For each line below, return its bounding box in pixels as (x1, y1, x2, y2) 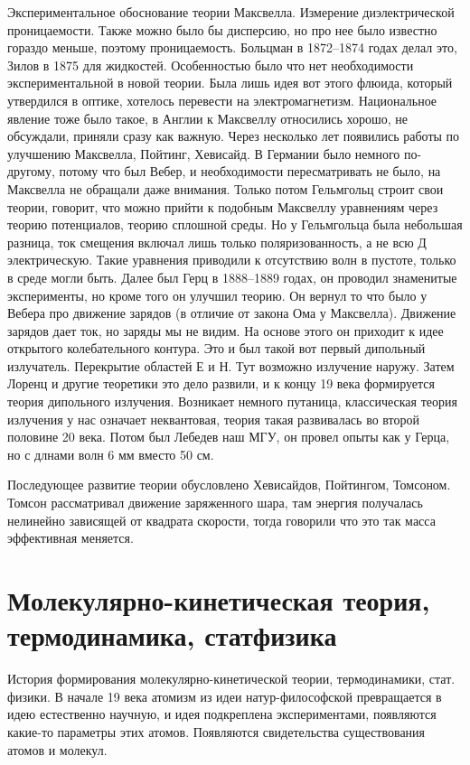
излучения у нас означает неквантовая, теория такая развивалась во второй (7, 409, 419, 428)
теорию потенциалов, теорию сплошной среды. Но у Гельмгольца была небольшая (7, 215, 463, 234)
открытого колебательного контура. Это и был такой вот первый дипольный (7, 339, 426, 358)
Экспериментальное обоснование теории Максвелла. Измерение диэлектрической (7, 3, 455, 21)
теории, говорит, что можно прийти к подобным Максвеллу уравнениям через (7, 197, 438, 216)
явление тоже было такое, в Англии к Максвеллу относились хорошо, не (7, 108, 409, 127)
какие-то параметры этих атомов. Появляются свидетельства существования (7, 722, 426, 741)
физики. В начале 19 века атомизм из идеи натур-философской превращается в (7, 686, 442, 705)
